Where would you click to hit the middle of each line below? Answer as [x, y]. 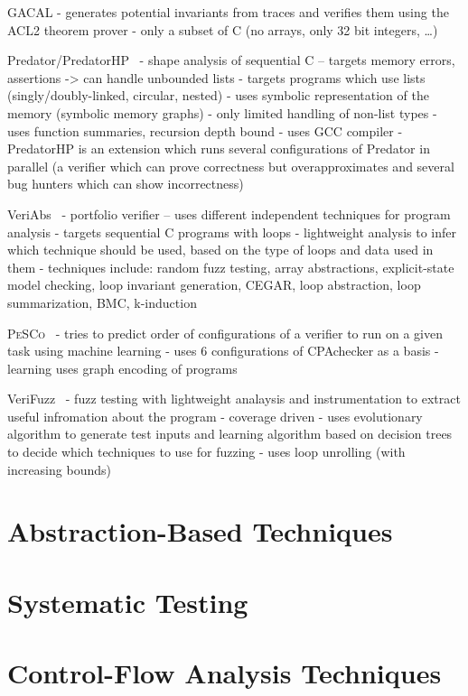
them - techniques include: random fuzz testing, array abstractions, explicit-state [231, 267]
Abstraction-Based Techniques [200, 531]
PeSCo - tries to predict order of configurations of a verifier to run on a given [225, 333]
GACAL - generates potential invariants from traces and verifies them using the [228, 12]
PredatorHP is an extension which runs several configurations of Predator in [219, 148]
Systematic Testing [128, 602]
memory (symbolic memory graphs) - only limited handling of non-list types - [222, 112]
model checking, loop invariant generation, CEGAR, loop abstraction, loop [214, 285]
